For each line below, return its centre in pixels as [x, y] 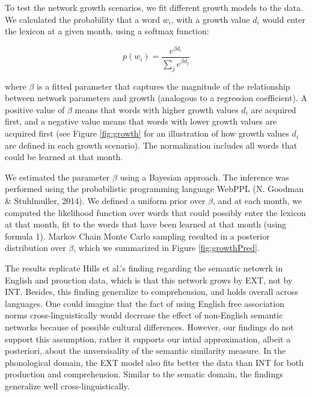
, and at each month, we [258, 201]
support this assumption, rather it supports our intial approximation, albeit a [148, 339]
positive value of [35, 109]
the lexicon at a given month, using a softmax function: [107, 31]
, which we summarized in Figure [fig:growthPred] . [167, 248]
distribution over [35, 248]
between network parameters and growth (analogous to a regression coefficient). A [156, 98]
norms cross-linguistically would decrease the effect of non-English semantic [144, 315]
